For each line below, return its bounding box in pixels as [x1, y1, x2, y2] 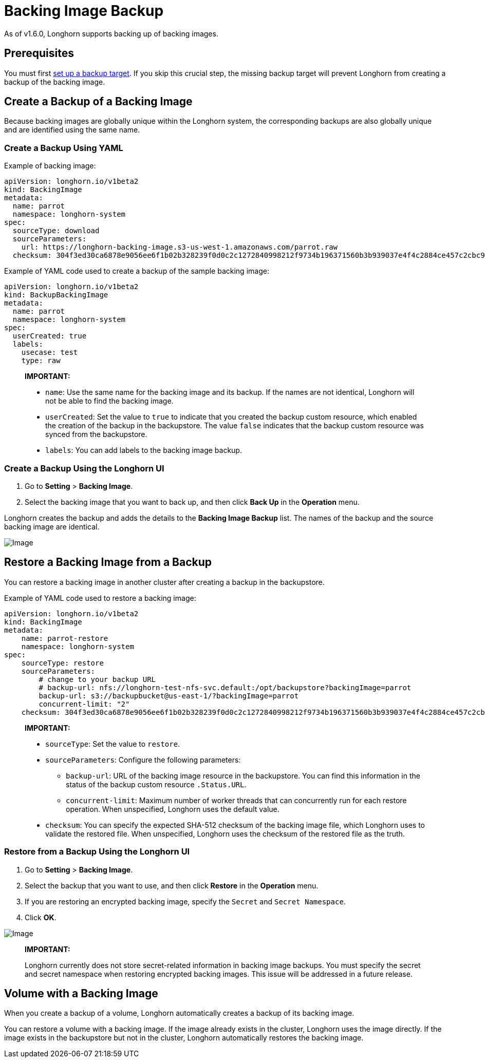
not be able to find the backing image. [45, 396, 174, 406]
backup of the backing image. [4, 77, 105, 86]
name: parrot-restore [21, 634, 108, 642]
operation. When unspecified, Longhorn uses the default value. [66, 804, 279, 813]
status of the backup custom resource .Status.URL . [66, 780, 247, 789]
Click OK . [25, 913, 57, 922]
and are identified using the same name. [4, 125, 140, 135]
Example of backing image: [4, 161, 96, 170]
